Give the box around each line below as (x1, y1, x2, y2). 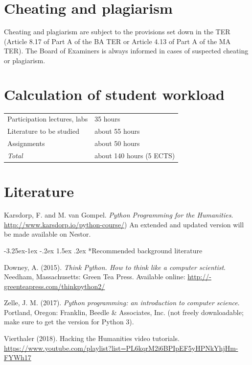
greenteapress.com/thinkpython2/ (4, 281, 105, 291)
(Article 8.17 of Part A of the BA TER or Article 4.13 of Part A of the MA (4, 36, 231, 46)
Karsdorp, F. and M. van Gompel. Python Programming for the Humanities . (4, 210, 233, 220)
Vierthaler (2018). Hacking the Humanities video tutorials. (4, 333, 180, 343)
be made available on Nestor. (4, 229, 91, 239)
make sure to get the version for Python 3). (4, 316, 134, 327)
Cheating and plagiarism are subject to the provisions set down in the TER (4, 26, 230, 37)
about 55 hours (94, 126, 140, 136)
